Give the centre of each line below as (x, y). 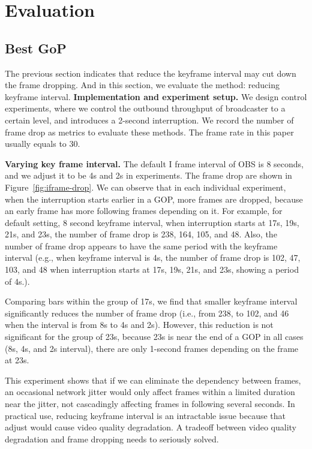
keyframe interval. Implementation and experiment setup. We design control (156, 96)
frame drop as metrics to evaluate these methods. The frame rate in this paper (149, 132)
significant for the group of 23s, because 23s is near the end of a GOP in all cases (154, 337)
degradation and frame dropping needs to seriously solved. (112, 439)
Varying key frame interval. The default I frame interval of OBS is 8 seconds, (154, 163)
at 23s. (17, 360)
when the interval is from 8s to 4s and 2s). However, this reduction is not (139, 325)
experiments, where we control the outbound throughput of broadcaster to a (145, 108)
